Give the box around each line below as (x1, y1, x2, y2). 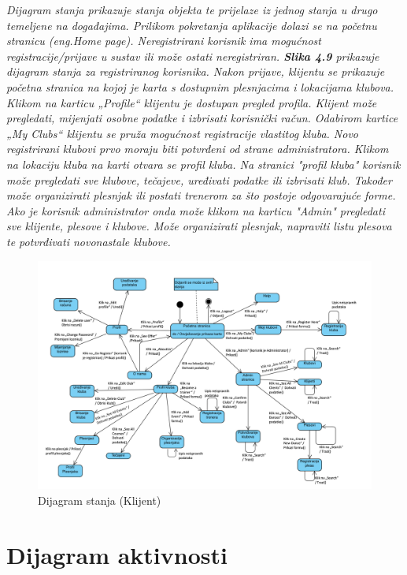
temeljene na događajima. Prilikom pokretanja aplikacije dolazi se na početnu (6, 17, 377, 33)
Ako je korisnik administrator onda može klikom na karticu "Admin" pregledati (6, 202, 385, 218)
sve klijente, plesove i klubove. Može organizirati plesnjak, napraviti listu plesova (6, 218, 392, 234)
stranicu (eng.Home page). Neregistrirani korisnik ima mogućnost (6, 32, 321, 49)
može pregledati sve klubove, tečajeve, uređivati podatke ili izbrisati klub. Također (6, 171, 392, 188)
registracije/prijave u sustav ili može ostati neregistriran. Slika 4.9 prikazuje (6, 47, 379, 64)
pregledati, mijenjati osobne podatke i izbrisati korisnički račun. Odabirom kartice (6, 110, 398, 126)
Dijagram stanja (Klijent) (38, 491, 161, 508)
